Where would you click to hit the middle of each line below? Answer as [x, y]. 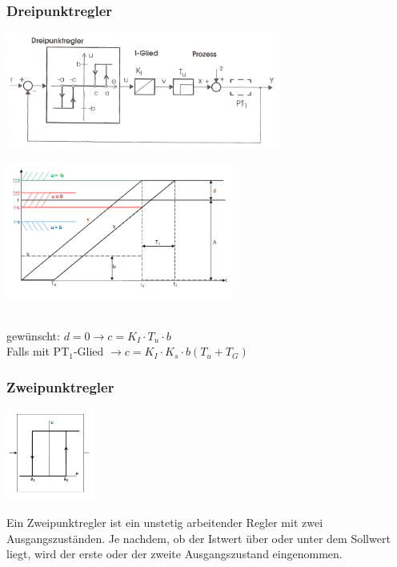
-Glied [88, 351]
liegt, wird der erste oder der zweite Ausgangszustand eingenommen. [174, 554]
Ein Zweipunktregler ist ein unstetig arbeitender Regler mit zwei [165, 522]
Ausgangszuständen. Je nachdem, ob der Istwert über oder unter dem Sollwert [198, 538]
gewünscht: [33, 335]
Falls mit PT [38, 351]
